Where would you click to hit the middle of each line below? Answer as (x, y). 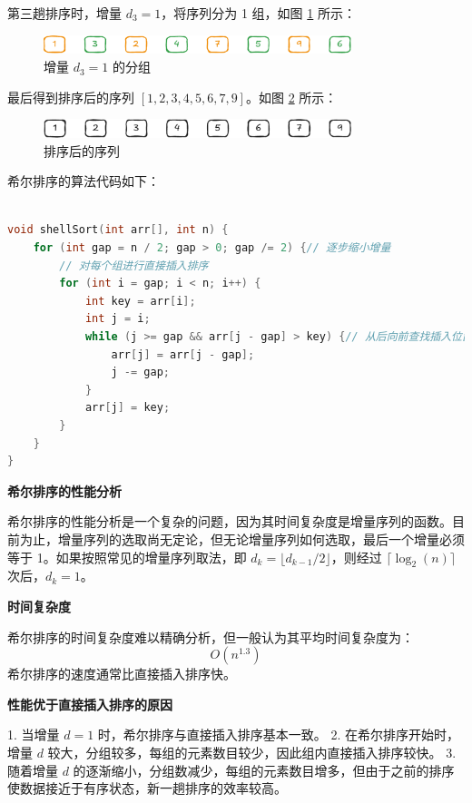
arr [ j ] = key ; (128, 408)
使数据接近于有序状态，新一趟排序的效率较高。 (147, 788)
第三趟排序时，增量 (64, 13)
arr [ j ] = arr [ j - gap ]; (183, 354)
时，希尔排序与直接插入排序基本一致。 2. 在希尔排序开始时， (279, 734)
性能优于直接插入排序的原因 (90, 704)
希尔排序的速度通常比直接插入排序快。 (122, 674)
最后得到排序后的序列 (71, 97)
